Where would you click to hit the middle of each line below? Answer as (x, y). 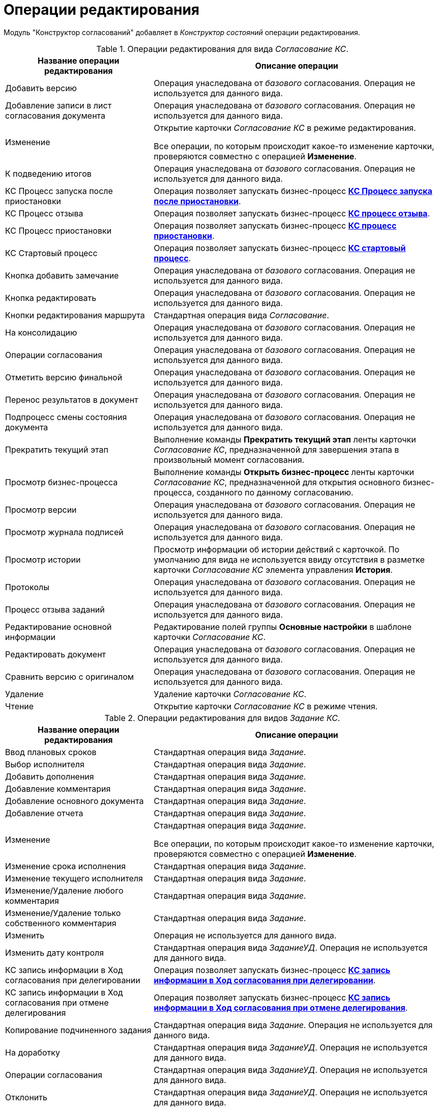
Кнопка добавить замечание (62, 275)
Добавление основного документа (75, 801)
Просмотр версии (41, 509)
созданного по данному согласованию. (275, 492)
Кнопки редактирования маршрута (75, 315)
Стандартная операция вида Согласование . (241, 315)
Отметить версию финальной (64, 377)
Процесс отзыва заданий (55, 609)
